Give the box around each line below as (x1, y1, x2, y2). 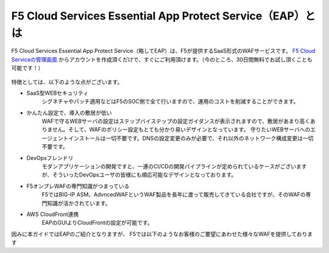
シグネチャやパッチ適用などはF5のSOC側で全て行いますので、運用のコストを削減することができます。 (41, 98, 299, 105)
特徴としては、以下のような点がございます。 (11, 78, 123, 85)
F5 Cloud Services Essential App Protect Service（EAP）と (11, 9, 316, 23)
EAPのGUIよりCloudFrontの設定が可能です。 (41, 219, 153, 226)
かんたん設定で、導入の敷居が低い (26, 109, 112, 116)
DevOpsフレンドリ (26, 154, 74, 161)
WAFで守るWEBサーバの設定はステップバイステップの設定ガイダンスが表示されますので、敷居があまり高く (41, 117, 311, 125)
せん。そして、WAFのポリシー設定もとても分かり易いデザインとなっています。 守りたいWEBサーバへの (52, 126, 311, 133)
